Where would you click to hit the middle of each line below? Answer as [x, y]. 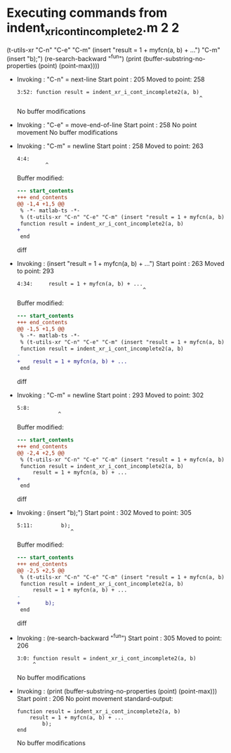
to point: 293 [35, 271]
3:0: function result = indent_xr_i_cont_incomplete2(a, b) [106, 658]
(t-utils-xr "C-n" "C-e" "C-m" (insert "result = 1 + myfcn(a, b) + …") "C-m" [113, 50]
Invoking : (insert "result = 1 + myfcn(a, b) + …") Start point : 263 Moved [121, 264]
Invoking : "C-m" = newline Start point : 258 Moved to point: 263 [110, 146]
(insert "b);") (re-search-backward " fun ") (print [74, 58]
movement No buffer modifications [67, 133]
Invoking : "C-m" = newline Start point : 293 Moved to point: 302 [110, 395]
